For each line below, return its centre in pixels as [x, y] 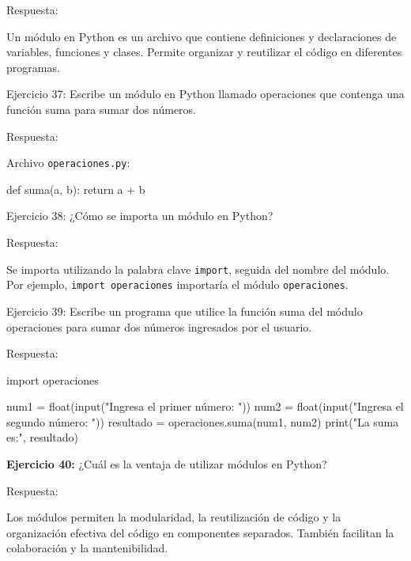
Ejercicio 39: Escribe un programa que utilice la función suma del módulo [185, 311]
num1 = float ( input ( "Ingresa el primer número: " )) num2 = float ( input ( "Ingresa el [205, 406]
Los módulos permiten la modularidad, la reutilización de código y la [174, 517]
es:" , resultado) [43, 437]
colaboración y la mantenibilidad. [87, 548]
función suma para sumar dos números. [101, 109]
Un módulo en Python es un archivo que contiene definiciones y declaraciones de [202, 36]
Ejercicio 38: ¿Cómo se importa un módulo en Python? [140, 216]
